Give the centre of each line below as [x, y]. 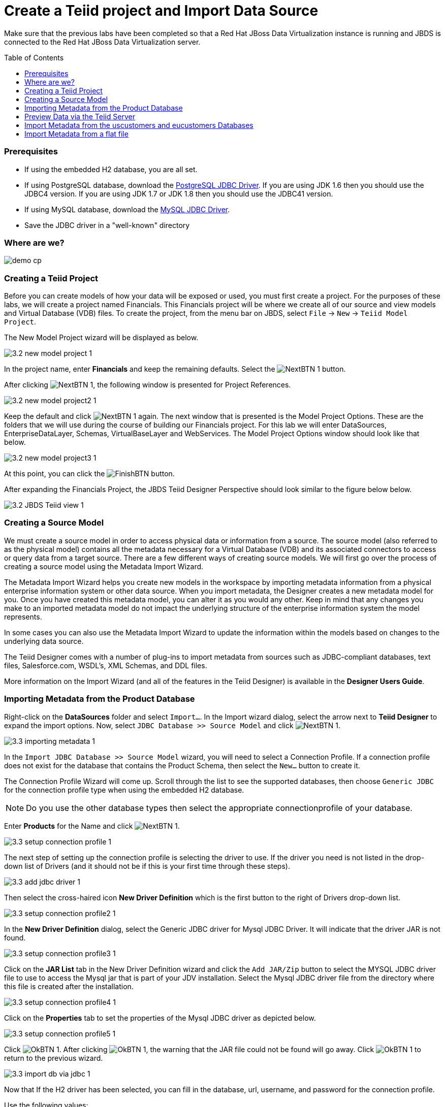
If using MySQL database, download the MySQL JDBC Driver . [127, 209]
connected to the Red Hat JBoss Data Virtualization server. [102, 42]
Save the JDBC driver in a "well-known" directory [107, 225]
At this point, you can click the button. [89, 474]
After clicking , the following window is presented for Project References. [148, 385]
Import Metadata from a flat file [76, 134]
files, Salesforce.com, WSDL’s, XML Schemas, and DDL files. [106, 665]
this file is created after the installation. [69, 986]
